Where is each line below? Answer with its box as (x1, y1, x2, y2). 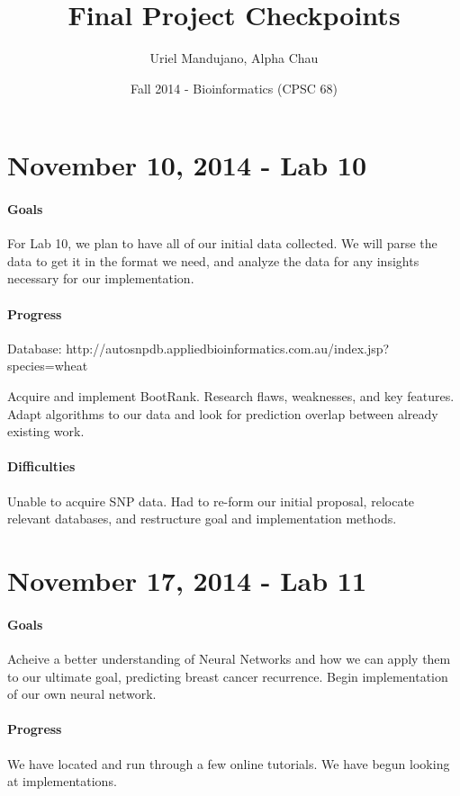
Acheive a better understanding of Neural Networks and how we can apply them (7, 649, 451, 667)
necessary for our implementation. (7, 269, 194, 288)
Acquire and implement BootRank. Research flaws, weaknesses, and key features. (7, 387, 455, 406)
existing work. (7, 422, 85, 441)
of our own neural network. (7, 684, 157, 703)
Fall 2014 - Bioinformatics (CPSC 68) (130, 78, 338, 97)
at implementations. (7, 772, 117, 791)
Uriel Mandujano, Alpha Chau (149, 49, 319, 67)
